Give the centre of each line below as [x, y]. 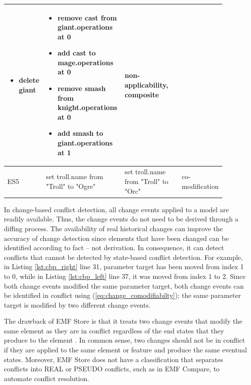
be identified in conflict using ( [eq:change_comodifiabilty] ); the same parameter [123, 295]
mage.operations [85, 62]
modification [200, 186]
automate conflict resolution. [47, 378]
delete [29, 80]
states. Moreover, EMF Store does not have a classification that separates [114, 359]
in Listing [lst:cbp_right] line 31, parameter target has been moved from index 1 [124, 266]
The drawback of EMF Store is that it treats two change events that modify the [123, 321]
